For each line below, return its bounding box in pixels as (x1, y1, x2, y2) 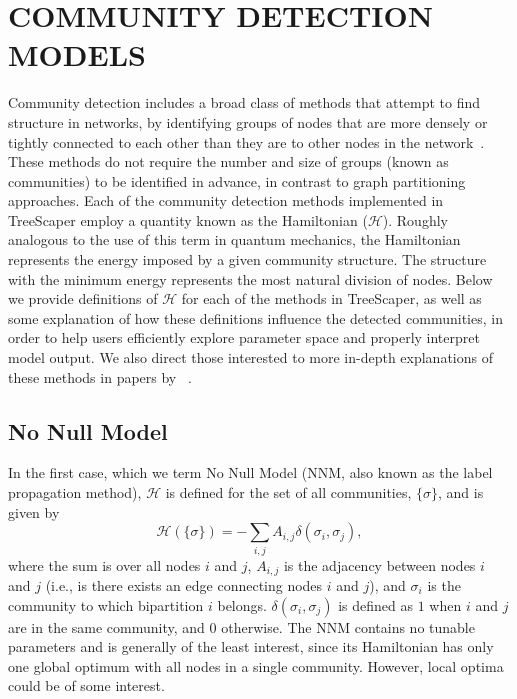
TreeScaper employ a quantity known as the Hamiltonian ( (8, 209, 368, 230)
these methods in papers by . (8, 366, 192, 387)
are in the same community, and (8, 616, 205, 637)
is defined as (338, 594, 414, 615)
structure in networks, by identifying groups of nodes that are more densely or (8, 111, 488, 132)
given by (8, 501, 60, 522)
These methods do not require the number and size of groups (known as (8, 151, 449, 172)
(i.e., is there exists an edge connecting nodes (45, 574, 323, 595)
